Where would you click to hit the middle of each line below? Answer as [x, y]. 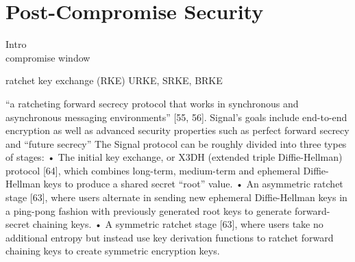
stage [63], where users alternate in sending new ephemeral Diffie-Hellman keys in [176, 197]
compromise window [48, 57]
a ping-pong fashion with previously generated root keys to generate [149, 210]
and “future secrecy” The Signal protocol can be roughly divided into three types [176, 143]
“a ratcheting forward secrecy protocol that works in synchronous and [152, 103]
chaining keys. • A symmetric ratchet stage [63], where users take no [178, 224]
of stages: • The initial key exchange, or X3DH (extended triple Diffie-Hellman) [174, 157]
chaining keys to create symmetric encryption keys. [113, 251]
